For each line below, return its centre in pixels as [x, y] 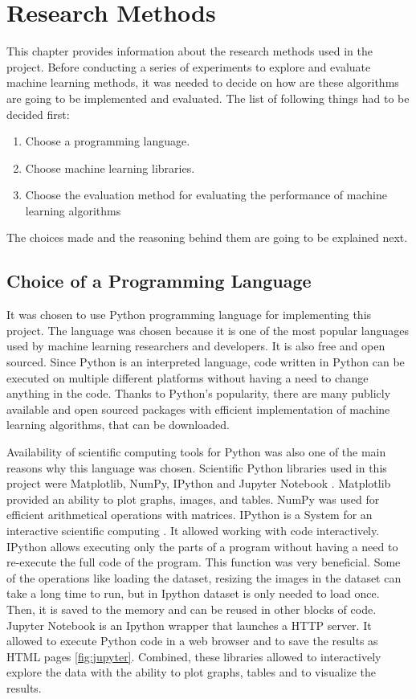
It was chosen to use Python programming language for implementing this [189, 315]
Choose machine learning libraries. [110, 168]
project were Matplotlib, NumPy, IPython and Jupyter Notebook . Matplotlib [199, 483]
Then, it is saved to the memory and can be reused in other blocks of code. [192, 609]
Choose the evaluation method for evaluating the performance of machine [206, 195]
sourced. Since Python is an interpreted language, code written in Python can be [206, 362]
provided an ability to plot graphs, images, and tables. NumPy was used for [193, 499]
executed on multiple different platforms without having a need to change [188, 377]
